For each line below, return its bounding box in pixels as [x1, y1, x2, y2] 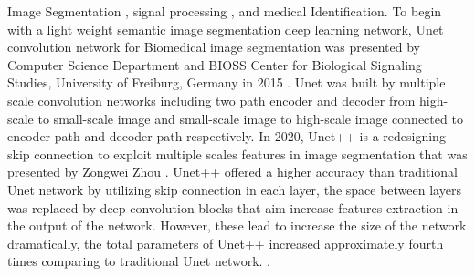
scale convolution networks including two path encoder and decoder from [7, 90, 416, 109]
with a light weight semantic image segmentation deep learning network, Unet [7, 19, 444, 38]
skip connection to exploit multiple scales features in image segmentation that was [7, 144, 468, 163]
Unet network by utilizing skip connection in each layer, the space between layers [7, 179, 461, 199]
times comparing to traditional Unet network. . [7, 251, 270, 271]
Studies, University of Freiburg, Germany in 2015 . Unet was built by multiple [7, 73, 446, 92]
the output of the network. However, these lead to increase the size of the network [7, 216, 467, 235]
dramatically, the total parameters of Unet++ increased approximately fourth [7, 233, 444, 252]
